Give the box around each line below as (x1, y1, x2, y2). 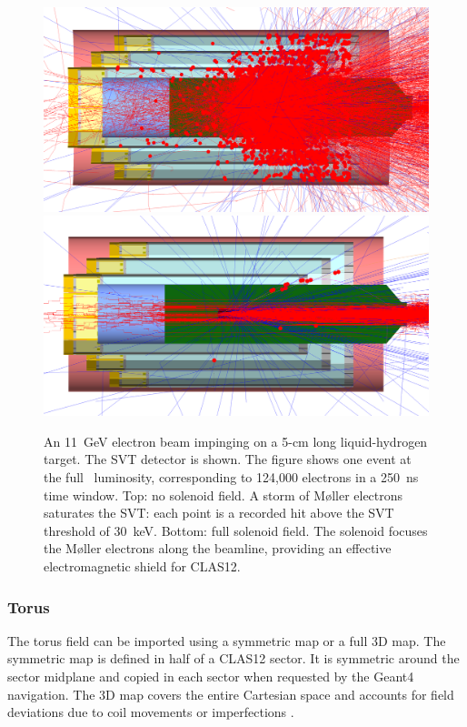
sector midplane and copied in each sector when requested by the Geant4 (7, 667, 414, 686)
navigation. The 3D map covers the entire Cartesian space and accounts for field (7, 684, 454, 703)
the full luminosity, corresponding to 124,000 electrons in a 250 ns (44, 468, 419, 487)
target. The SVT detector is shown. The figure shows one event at (44, 449, 412, 469)
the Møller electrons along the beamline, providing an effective (44, 539, 392, 558)
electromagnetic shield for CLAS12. (44, 557, 241, 576)
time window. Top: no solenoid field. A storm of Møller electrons (44, 485, 403, 504)
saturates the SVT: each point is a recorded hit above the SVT (44, 503, 394, 522)
